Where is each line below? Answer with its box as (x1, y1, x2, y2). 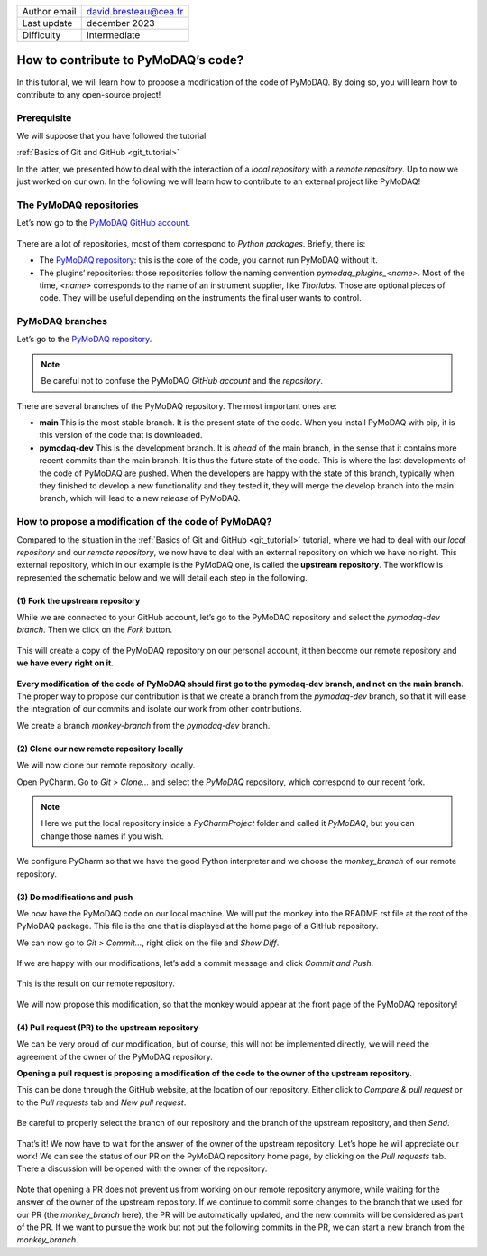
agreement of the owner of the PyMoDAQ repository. (16, 1051, 214, 1062)
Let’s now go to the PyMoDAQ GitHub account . (16, 218, 191, 228)
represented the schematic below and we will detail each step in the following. (16, 572, 308, 582)
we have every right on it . (16, 657, 115, 668)
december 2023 (86, 17, 155, 29)
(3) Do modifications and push (16, 891, 133, 902)
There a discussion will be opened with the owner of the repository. (16, 1163, 268, 1174)
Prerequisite (16, 111, 72, 124)
